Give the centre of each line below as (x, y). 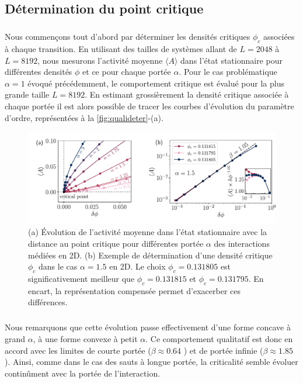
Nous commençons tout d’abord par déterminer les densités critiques (128, 37)
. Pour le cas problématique (228, 72)
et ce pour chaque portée (127, 72)
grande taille (27, 94)
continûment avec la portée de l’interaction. (83, 373)
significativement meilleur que (81, 279)
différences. (48, 302)
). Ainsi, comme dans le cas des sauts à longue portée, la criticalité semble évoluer (151, 362)
